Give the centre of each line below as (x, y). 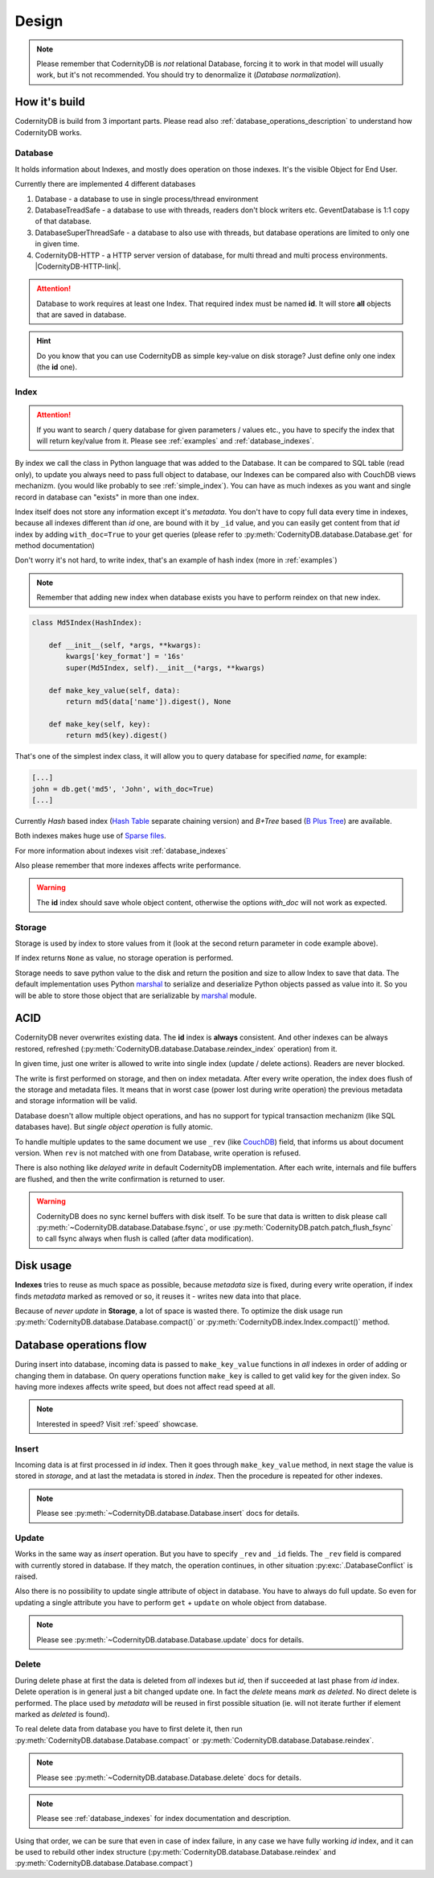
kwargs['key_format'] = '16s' (125, 657)
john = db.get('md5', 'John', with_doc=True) (123, 789)
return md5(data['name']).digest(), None (148, 701)
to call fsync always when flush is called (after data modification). (145, 1238)
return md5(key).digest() (117, 735)
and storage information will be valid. (76, 1101)
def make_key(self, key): (100, 724)
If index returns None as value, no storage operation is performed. (124, 958)
